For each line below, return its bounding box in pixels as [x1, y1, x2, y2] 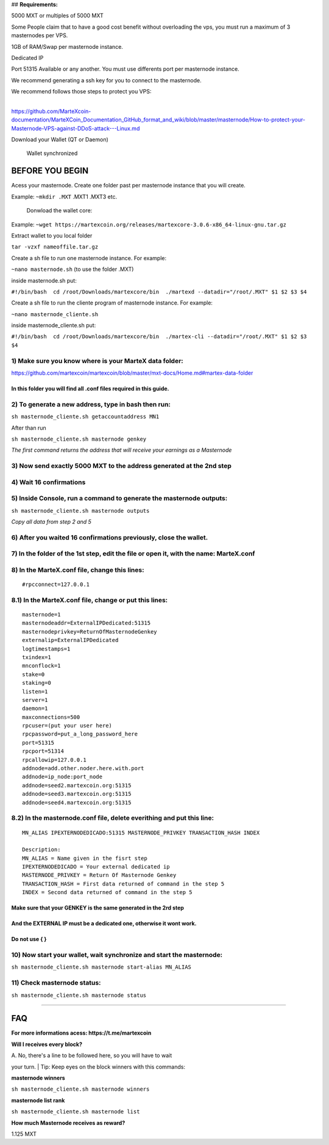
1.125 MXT [11, 1130, 37, 1138]
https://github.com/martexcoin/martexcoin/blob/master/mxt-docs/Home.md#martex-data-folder [11, 369, 253, 377]
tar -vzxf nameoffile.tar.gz [11, 244, 99, 250]
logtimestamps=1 [22, 645, 71, 652]
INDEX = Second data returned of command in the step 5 [22, 889, 193, 896]
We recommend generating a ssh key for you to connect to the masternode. [11, 76, 202, 84]
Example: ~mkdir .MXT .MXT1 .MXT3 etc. [11, 193, 118, 200]
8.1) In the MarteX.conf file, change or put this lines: [11, 596, 168, 604]
